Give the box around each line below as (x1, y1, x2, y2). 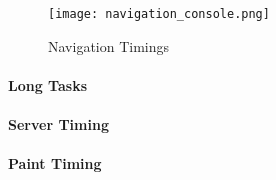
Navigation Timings (48, 35, 170, 56)
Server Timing (8, 114, 109, 135)
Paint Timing (8, 153, 102, 174)
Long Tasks (8, 74, 87, 95)
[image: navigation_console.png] (48, 7, 270, 21)
